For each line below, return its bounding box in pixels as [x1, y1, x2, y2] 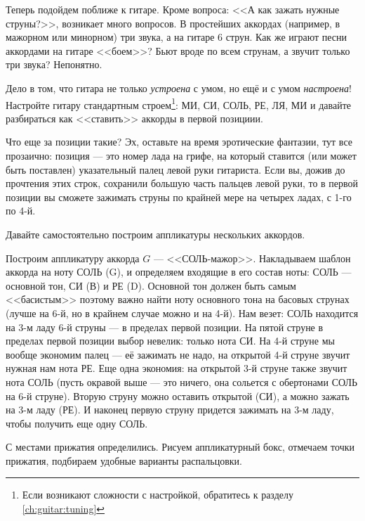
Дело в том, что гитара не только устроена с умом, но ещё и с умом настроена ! [6, 80, 352, 95]
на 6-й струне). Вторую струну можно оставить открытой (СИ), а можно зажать [6, 388, 350, 403]
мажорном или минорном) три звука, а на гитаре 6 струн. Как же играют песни [6, 30, 347, 44]
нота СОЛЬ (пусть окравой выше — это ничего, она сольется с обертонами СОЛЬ [6, 374, 357, 389]
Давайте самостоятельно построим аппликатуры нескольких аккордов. [6, 226, 305, 241]
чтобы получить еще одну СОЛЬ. [6, 416, 148, 430]
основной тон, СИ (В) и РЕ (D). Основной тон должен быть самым [6, 278, 296, 292]
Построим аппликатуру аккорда [6, 250, 140, 265]
